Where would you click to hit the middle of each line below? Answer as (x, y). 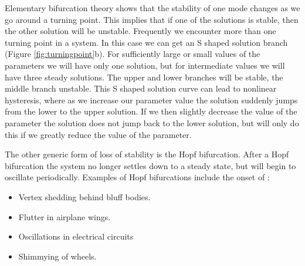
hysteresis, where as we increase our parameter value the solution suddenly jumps (151, 100)
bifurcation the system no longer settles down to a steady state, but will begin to (150, 165)
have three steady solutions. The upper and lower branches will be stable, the (144, 77)
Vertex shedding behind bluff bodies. (84, 196)
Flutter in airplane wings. (65, 216)
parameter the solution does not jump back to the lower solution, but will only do (152, 122)
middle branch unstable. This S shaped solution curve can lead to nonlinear (141, 88)
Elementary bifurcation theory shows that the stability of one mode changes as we (152, 8)
